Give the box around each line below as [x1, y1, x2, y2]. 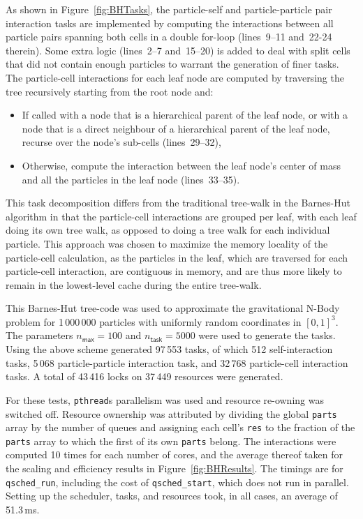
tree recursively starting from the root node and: [6, 84, 214, 98]
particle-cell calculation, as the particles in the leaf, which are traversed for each [6, 250, 348, 264]
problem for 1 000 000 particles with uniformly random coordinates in [6, 314, 302, 329]
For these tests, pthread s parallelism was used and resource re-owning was [6, 392, 324, 407]
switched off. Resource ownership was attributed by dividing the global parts [6, 406, 337, 421]
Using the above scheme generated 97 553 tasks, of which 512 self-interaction [6, 342, 333, 356]
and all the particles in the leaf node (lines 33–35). [22, 172, 240, 186]
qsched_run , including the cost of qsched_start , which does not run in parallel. [6, 474, 349, 489]
